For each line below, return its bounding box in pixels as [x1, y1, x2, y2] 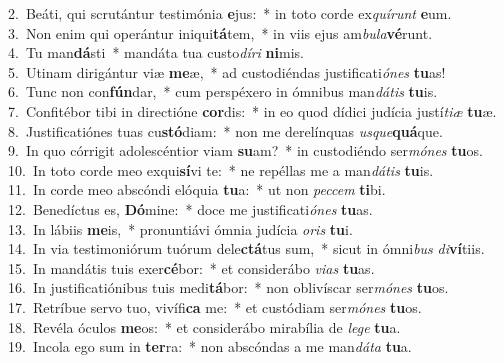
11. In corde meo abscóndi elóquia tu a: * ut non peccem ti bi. [8, 179, 386, 200]
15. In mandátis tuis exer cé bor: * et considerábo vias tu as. [8, 257, 375, 278]
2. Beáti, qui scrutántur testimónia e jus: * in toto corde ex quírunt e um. [8, 3, 452, 23]
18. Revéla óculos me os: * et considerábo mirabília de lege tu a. [8, 316, 401, 337]
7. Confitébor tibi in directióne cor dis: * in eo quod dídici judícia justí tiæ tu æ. [8, 100, 497, 121]
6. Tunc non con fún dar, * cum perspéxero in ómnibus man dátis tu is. [8, 81, 438, 102]
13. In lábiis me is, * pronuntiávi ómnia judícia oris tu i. [8, 218, 353, 239]
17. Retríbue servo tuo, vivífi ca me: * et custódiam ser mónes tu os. [8, 296, 422, 317]
